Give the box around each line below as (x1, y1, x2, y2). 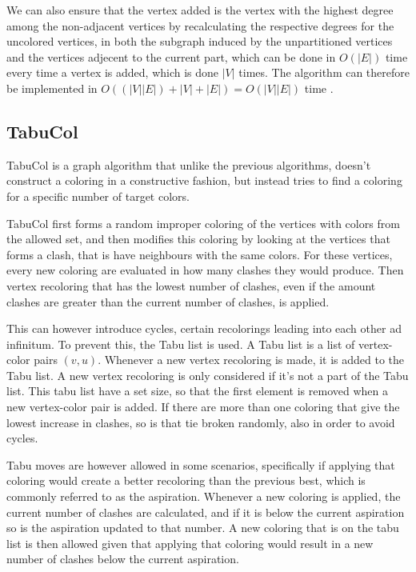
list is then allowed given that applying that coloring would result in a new (6, 534, 374, 551)
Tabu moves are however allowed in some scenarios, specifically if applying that (6, 456, 395, 473)
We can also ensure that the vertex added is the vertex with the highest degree (6, 2, 394, 18)
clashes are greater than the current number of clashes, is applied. (6, 293, 330, 310)
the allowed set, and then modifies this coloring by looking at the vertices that (6, 230, 390, 247)
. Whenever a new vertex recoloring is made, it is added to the (98, 351, 405, 368)
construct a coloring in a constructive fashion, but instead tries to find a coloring (6, 172, 402, 189)
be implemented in (6, 79, 98, 96)
